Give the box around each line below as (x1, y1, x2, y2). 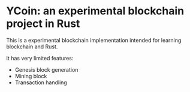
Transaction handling (14, 79, 67, 86)
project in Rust (6, 17, 80, 30)
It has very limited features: (6, 54, 74, 62)
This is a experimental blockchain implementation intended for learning (6, 36, 182, 44)
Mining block (14, 72, 47, 79)
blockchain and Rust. (6, 43, 58, 50)
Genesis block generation (14, 66, 79, 73)
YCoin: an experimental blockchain (6, 4, 185, 18)
